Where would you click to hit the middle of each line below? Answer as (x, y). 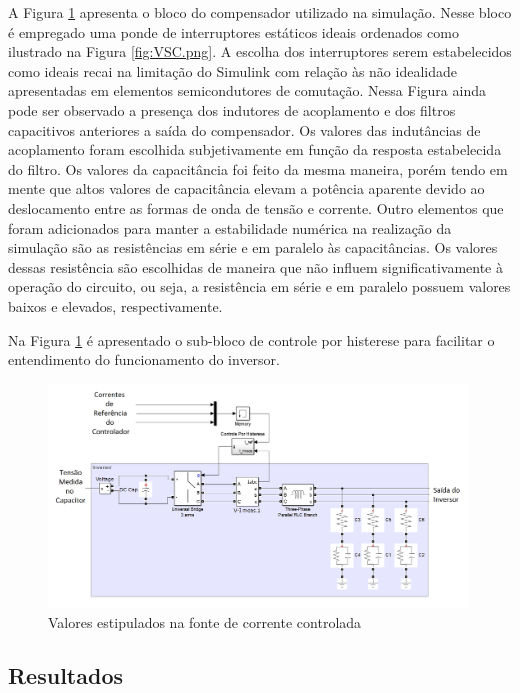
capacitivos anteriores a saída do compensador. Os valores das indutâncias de (244, 129)
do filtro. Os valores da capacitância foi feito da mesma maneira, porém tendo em (258, 168)
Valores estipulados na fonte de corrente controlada (205, 621)
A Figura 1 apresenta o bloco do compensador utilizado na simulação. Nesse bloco (260, 12)
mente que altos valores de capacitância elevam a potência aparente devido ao (246, 188)
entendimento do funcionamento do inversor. (144, 359)
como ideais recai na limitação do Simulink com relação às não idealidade (232, 70)
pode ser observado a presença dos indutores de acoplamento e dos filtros (232, 109)
